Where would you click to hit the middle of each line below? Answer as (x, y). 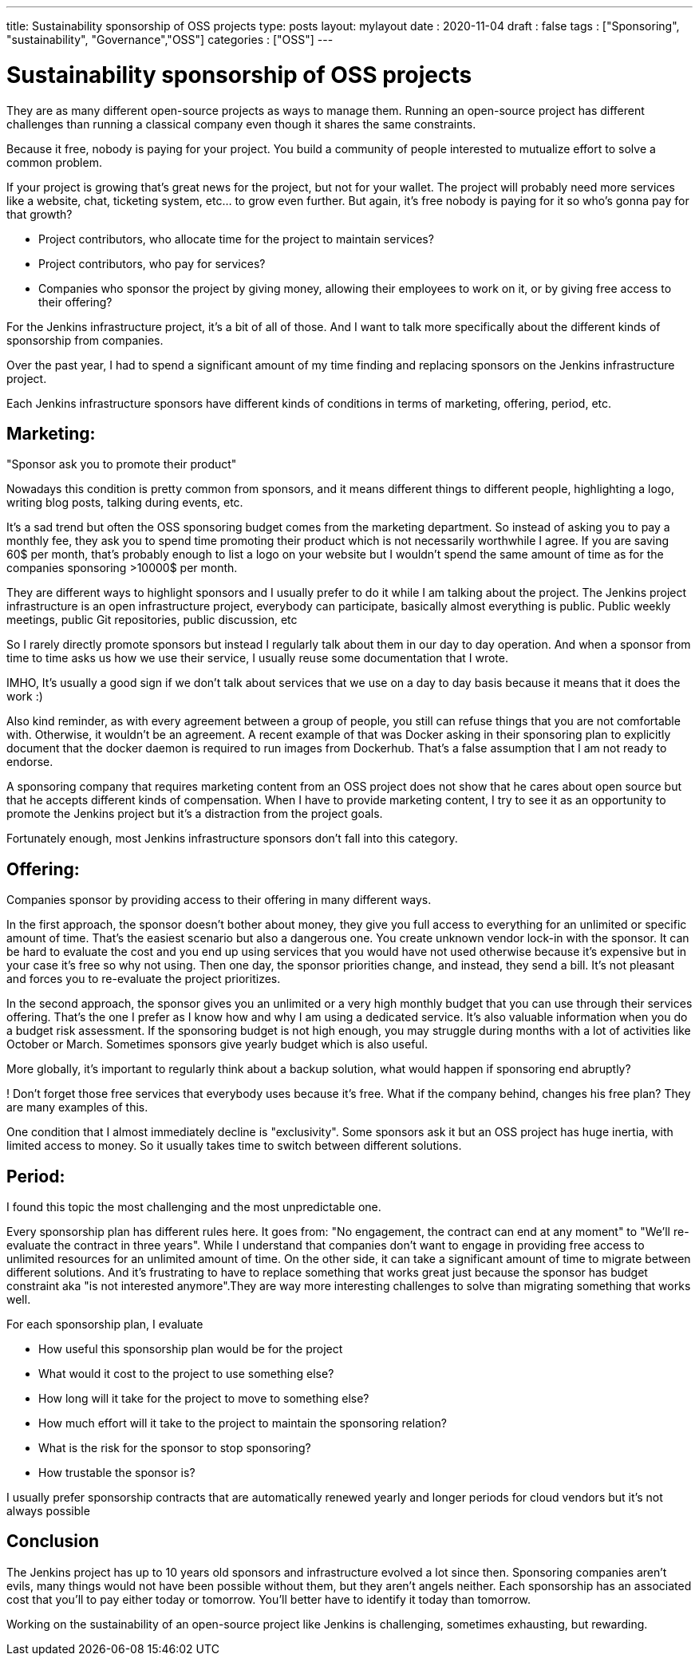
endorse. (30, 762)
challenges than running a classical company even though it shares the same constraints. (241, 124)
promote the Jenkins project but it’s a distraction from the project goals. (195, 814)
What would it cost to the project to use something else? (186, 1374)
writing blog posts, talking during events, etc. (125, 503)
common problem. (54, 162)
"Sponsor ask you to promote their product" (122, 464)
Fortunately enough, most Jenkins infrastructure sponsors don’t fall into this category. (232, 839)
